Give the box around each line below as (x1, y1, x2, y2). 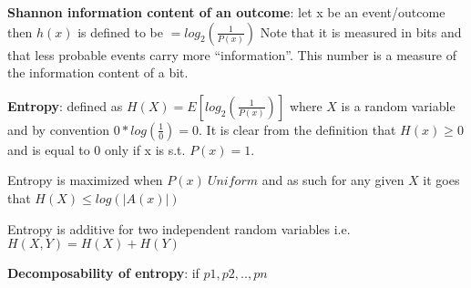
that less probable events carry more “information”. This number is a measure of (7, 45, 457, 64)
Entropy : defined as (7, 96, 123, 115)
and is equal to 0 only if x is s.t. (7, 139, 186, 159)
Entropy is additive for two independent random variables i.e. (7, 219, 351, 238)
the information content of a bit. (7, 63, 189, 82)
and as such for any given (261, 170, 404, 190)
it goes (423, 170, 460, 190)
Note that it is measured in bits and (260, 22, 462, 41)
